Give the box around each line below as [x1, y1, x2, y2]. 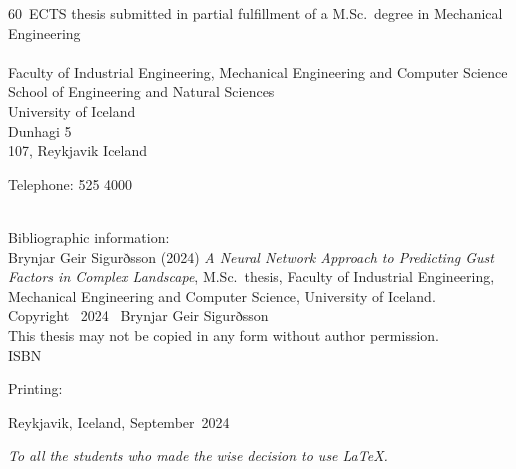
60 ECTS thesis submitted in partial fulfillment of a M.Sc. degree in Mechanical [8, 3, 503, 23]
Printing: [8, 378, 63, 399]
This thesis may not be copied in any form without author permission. [8, 324, 440, 345]
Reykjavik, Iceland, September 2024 [8, 411, 230, 432]
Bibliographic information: [8, 226, 170, 247]
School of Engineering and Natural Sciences [8, 81, 275, 102]
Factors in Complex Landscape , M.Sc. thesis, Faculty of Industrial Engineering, [8, 266, 495, 287]
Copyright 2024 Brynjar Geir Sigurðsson [8, 305, 269, 326]
